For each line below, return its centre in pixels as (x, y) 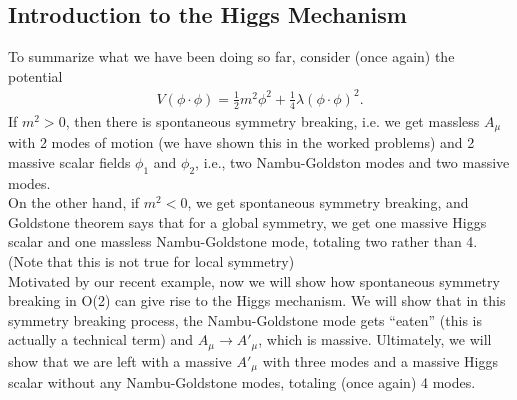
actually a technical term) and (101, 339)
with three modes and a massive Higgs (380, 360)
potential (35, 75)
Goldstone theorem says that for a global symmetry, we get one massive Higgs (247, 221)
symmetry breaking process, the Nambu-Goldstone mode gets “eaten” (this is (245, 319)
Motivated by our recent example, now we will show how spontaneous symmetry (254, 280)
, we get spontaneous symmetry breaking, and (328, 202)
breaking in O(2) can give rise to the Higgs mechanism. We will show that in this (257, 300)
